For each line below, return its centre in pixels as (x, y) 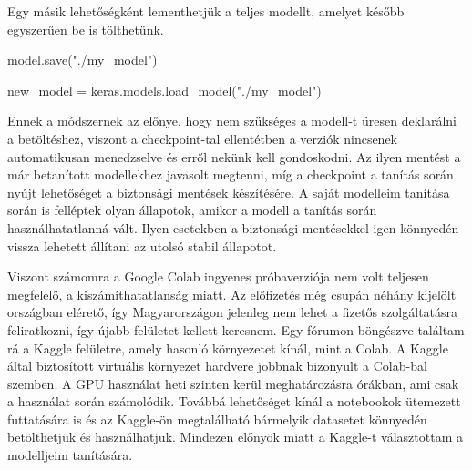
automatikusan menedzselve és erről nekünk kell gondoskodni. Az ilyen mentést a (234, 156)
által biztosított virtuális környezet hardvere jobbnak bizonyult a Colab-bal (217, 366)
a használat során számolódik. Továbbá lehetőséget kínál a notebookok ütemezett (234, 401)
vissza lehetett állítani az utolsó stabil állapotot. (142, 245)
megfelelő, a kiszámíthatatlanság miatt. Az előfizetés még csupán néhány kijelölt (232, 294)
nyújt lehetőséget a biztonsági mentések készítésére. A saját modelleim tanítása (229, 192)
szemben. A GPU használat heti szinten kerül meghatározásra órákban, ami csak (233, 383)
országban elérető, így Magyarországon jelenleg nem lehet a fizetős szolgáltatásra (233, 312)
